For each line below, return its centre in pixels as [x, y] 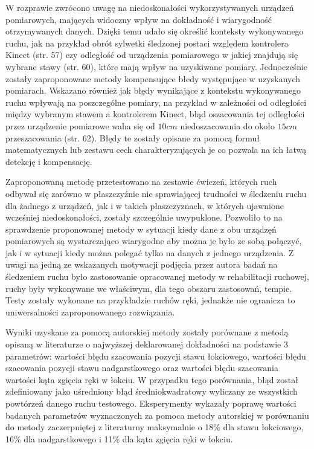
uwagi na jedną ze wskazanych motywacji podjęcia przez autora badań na [142, 264]
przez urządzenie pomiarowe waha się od [80, 125]
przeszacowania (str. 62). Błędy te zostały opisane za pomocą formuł [133, 137]
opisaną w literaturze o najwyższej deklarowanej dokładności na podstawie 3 [147, 344]
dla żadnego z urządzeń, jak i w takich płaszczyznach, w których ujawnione [145, 205]
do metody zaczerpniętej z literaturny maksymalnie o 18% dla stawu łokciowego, [155, 427]
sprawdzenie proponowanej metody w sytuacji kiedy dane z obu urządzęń [141, 229]
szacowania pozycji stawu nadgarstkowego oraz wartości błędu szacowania [142, 368]
